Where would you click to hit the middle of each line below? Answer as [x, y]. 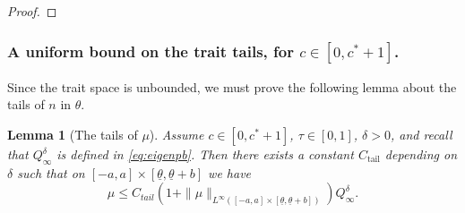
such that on [51, 172]
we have [230, 172]
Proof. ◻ [32, 11]
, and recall [421, 134]
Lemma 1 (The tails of [73, 134]
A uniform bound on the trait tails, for [151, 51]
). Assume [177, 134]
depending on [421, 154]
